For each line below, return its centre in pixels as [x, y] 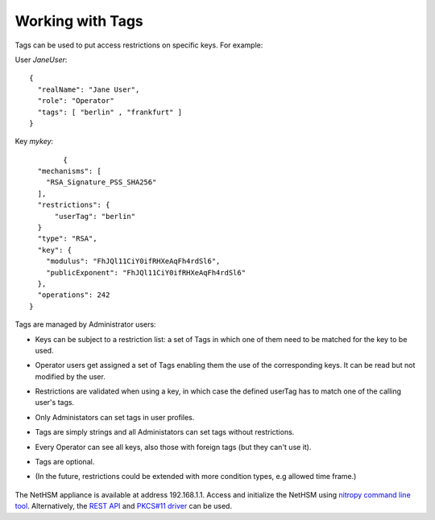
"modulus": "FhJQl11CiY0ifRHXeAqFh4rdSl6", [133, 261]
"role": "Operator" [76, 101]
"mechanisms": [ [70, 171]
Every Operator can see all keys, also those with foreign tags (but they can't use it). [173, 447]
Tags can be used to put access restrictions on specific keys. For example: [139, 45]
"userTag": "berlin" [95, 216]
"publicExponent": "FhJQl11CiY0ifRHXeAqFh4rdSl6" [145, 272]
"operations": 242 [74, 295]
